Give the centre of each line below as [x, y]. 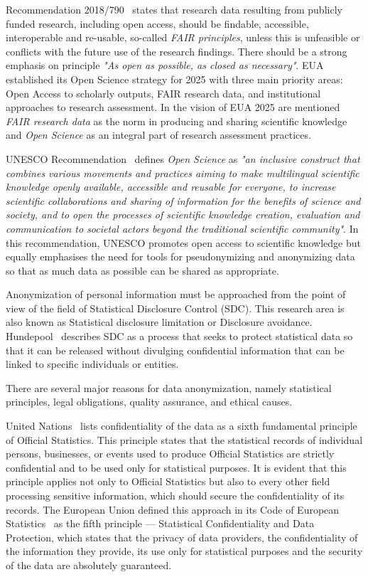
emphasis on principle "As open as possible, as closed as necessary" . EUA [165, 65]
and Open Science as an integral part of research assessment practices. [158, 135]
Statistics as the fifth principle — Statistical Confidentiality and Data [160, 523]
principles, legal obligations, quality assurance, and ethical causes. [149, 402]
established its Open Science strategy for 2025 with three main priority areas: [174, 79]
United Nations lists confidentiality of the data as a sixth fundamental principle [182, 426]
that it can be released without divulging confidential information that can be [175, 350]
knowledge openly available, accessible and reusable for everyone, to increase [171, 187]
